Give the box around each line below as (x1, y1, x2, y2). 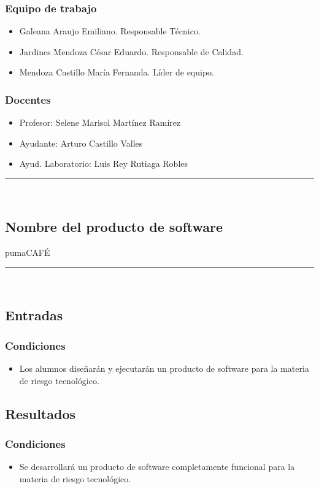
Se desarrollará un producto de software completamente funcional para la (19, 460, 295, 473)
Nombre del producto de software (5, 217, 223, 236)
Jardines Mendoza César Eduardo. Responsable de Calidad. (19, 45, 244, 58)
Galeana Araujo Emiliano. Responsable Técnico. (19, 25, 201, 37)
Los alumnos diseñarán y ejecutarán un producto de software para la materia (19, 361, 309, 374)
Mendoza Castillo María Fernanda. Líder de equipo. (19, 66, 214, 79)
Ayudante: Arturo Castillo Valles (19, 136, 143, 149)
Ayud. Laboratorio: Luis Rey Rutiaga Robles (19, 157, 188, 170)
